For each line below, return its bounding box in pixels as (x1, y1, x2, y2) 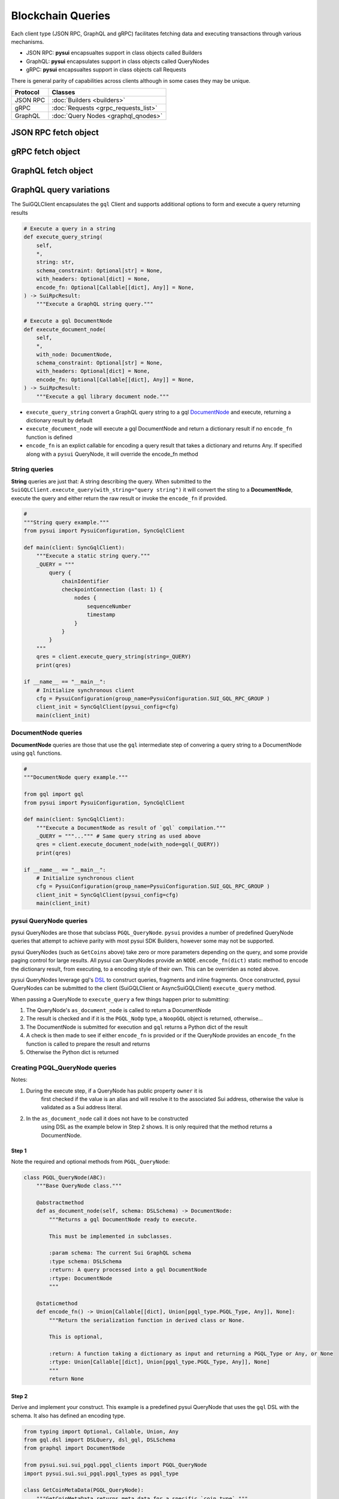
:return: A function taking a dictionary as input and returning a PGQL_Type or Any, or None (49, 1350, 334, 1357)
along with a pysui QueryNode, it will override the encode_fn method (26, 450, 199, 457)
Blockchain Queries (11, 9, 111, 22)
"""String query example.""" (23, 519, 110, 526)
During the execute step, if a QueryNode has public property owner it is (26, 1087, 203, 1094)
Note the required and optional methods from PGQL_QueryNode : (11, 1158, 170, 1165)
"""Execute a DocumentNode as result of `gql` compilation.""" (36, 824, 226, 831)
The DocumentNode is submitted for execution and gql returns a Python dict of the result (26, 1023, 248, 1031)
